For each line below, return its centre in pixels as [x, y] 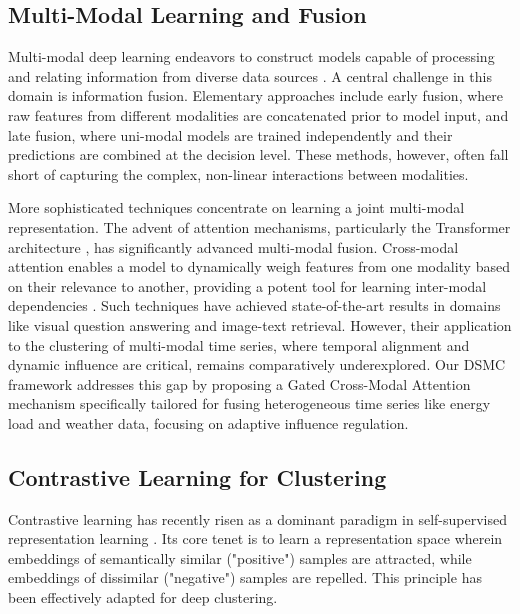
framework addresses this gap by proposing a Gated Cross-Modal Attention [239, 383]
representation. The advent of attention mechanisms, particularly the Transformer [259, 226]
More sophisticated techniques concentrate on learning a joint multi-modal [236, 207]
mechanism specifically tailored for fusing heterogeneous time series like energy [249, 403]
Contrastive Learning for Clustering [197, 476]
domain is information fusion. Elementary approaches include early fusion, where [256, 95]
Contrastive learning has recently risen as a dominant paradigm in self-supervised [257, 518]
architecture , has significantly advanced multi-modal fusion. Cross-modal [233, 246]
